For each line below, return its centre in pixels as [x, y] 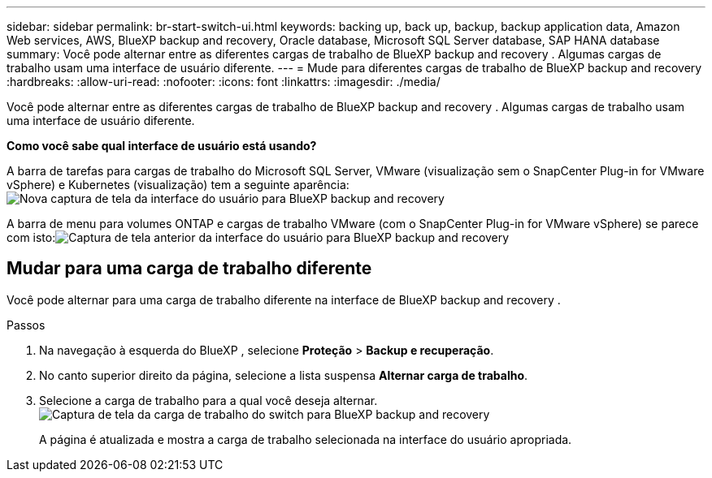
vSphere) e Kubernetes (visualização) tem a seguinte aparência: [178, 185]
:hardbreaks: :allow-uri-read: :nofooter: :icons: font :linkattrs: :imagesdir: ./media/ [224, 82]
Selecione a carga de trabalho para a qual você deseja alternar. [208, 400]
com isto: [31, 237]
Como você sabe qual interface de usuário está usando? [162, 146]
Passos [26, 325]
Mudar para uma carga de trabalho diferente [189, 269]
